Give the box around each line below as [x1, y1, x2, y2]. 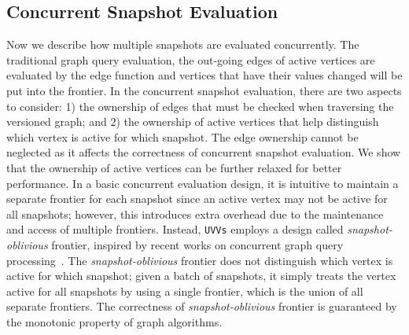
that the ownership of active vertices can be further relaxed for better [6, 159, 342, 175]
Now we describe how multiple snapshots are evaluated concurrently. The [6, 36, 359, 53]
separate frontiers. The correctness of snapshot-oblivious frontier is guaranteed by [6, 298, 397, 315]
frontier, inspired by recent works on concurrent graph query [51, 236, 344, 252]
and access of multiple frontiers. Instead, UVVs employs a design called [6, 221, 344, 237]
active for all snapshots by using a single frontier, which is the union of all [6, 282, 363, 299]
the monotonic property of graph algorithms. [6, 313, 223, 329]
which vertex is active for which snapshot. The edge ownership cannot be [6, 128, 359, 145]
